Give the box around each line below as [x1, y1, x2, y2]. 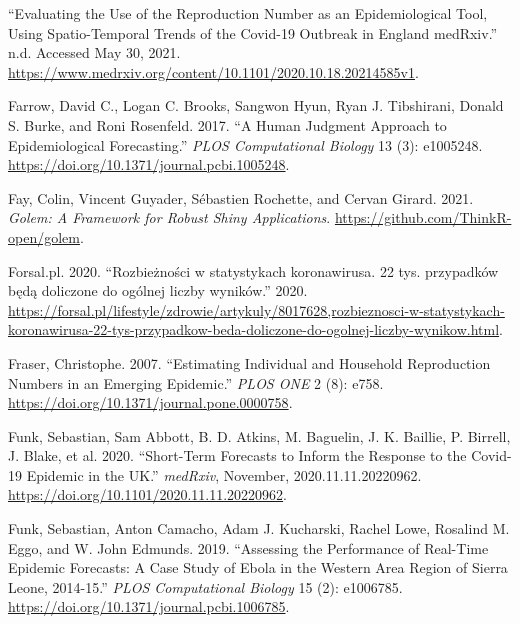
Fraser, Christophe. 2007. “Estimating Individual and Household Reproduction [8, 352, 491, 373]
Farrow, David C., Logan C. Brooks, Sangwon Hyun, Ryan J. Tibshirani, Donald [8, 95, 504, 116]
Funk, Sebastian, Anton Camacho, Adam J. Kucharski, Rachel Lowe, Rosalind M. [8, 518, 510, 539]
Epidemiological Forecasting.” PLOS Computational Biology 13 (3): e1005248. [8, 134, 483, 155]
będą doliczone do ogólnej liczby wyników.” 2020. [8, 280, 308, 301]
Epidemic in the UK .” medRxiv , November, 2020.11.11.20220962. [26, 464, 422, 485]
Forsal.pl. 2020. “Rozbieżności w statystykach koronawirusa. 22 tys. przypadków [8, 260, 499, 281]
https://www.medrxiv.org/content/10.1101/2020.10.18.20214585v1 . [8, 61, 419, 82]
